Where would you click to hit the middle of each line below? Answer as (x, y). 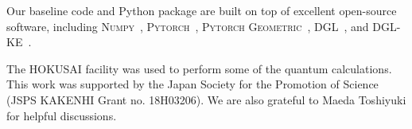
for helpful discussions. (62, 115)
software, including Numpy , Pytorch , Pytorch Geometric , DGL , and (188, 26)
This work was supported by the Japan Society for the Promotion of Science (192, 84)
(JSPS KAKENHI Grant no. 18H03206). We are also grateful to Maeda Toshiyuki (206, 99)
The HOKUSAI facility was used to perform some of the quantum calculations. (199, 68)
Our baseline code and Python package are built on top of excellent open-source (202, 10)
